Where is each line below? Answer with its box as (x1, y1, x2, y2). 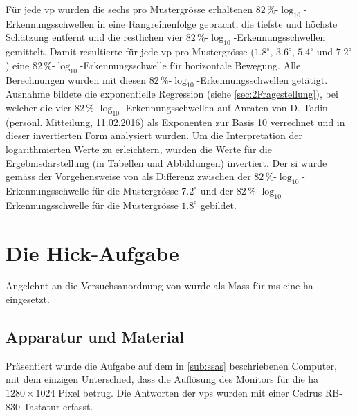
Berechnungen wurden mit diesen (6, 72, 146, 87)
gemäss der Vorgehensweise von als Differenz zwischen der (6, 169, 251, 183)
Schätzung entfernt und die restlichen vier (6, 30, 183, 44)
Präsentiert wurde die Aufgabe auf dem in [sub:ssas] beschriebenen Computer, (6, 358, 337, 372)
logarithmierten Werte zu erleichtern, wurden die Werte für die (6, 141, 272, 156)
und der (200, 183, 234, 197)
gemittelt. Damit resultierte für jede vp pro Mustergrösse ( (6, 44, 255, 59)
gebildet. (200, 197, 237, 212)
